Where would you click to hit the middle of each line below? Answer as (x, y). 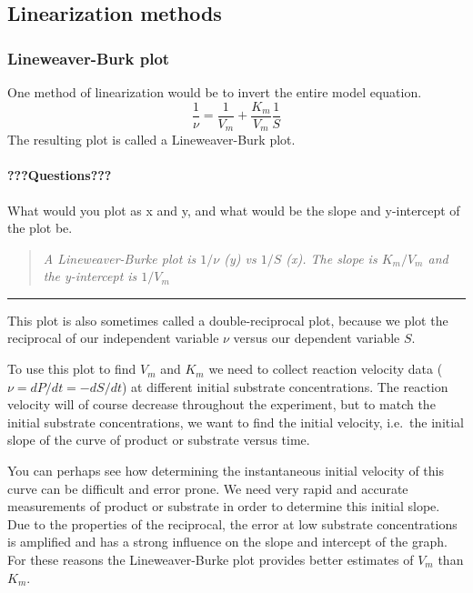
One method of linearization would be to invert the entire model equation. (215, 92)
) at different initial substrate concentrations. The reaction (285, 386)
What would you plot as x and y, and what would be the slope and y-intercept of (234, 210)
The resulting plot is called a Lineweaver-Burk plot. (151, 140)
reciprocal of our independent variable (113, 338)
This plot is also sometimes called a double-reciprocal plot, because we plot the (228, 320)
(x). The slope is (332, 258)
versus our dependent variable (317, 338)
